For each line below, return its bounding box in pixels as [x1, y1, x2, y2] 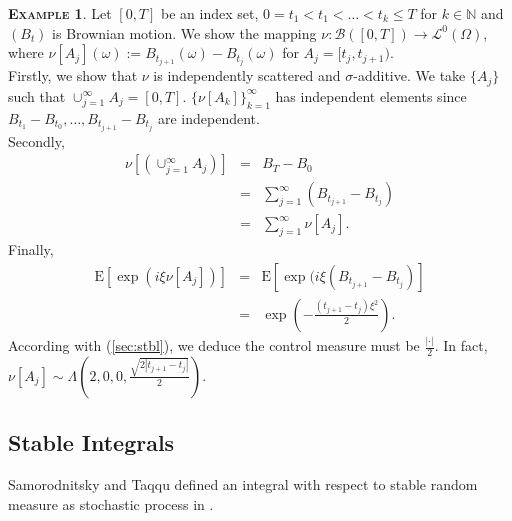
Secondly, [8, 130, 65, 151]
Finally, [8, 239, 54, 260]
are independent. [157, 107, 260, 128]
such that [8, 85, 66, 106]
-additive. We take [353, 65, 466, 86]
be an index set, [161, 3, 259, 23]
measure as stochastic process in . [8, 493, 214, 514]
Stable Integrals [8, 427, 175, 458]
